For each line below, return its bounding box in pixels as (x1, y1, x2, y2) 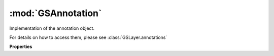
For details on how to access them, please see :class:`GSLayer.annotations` (9, 34, 167, 40)
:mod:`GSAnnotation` (9, 8, 102, 19)
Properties (9, 43, 32, 50)
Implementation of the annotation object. (9, 25, 95, 31)
